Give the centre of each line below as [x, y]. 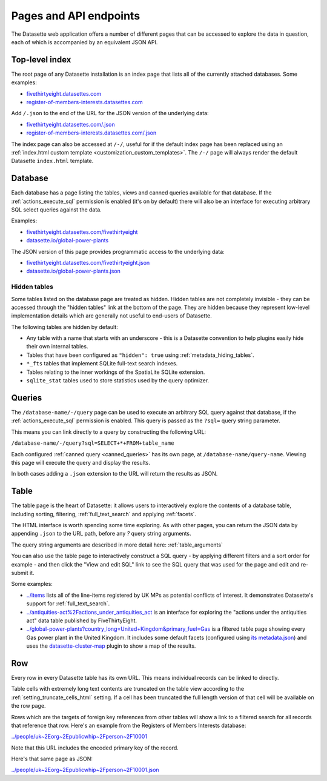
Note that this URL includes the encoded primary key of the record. [95, 748]
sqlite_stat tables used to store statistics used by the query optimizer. [118, 381]
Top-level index [41, 60]
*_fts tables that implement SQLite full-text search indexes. [102, 364]
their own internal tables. [57, 347]
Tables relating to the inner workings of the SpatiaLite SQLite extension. [116, 372]
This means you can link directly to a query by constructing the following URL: [109, 432]
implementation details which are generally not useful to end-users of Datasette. [111, 316]
